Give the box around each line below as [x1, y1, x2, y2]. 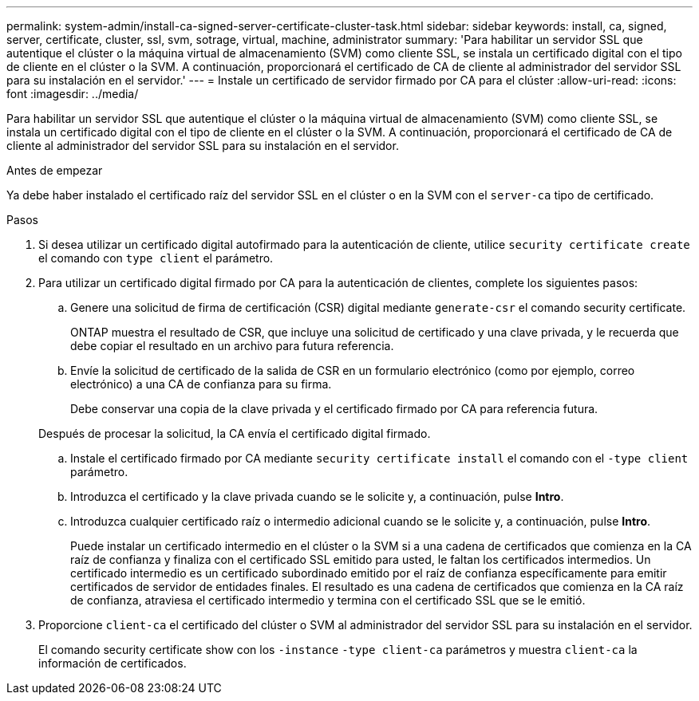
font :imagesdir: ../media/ [6, 87, 139, 100]
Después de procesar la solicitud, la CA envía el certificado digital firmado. [38, 427, 431, 440]
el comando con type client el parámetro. [38, 251, 274, 265]
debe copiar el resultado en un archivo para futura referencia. [70, 339, 394, 352]
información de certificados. [38, 656, 187, 670]
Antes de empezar [6, 163, 103, 177]
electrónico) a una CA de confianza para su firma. [70, 377, 332, 391]
